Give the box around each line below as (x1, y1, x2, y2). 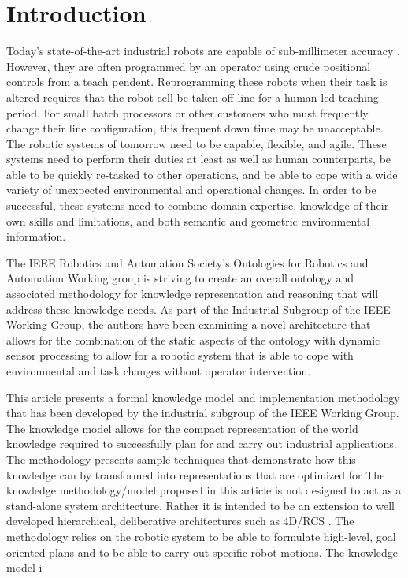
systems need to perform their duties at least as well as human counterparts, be (6, 151, 391, 167)
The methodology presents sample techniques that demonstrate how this (6, 450, 356, 467)
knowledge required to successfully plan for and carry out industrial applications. (6, 435, 397, 452)
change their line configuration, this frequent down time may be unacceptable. (6, 120, 384, 136)
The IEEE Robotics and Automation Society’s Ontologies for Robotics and (6, 254, 369, 270)
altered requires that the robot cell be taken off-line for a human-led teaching (6, 88, 379, 105)
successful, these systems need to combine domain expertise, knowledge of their (6, 197, 389, 214)
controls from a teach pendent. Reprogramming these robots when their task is (6, 73, 388, 90)
